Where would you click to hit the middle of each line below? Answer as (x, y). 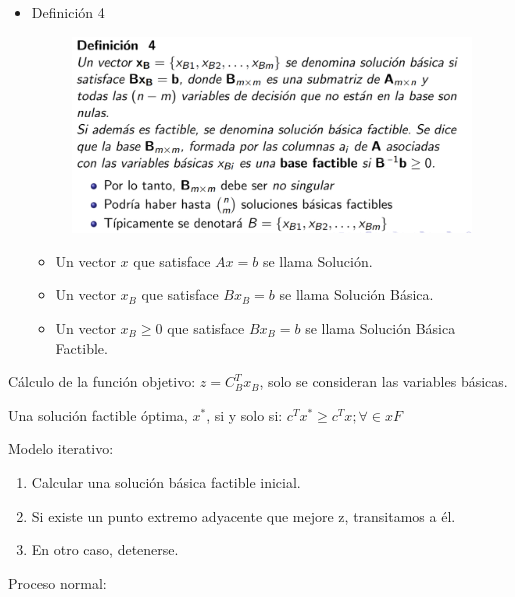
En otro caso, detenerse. (105, 549)
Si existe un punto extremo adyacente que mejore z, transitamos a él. (243, 515)
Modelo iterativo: (61, 448)
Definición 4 (68, 12)
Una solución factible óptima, (98, 414)
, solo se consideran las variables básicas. (383, 381)
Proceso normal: (57, 582)
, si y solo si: (244, 414)
